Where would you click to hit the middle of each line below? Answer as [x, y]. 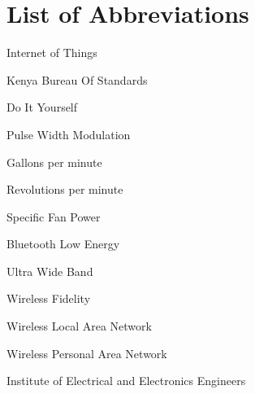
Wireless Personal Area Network [87, 353]
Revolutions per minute [65, 189]
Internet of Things [52, 53]
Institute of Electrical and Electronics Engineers [126, 381]
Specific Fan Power [54, 216]
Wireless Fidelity [49, 298]
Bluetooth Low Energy [63, 244]
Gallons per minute [54, 162]
